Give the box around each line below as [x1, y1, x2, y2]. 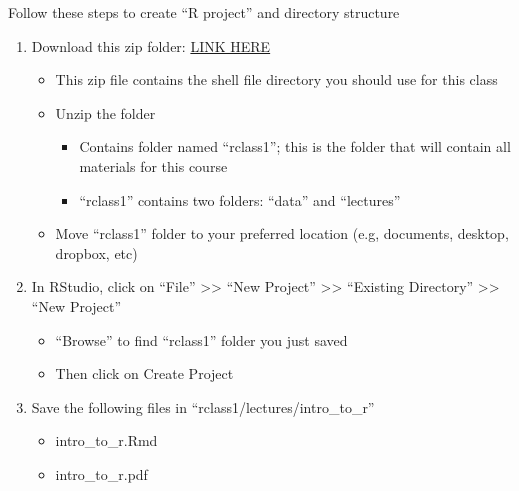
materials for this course [79, 155, 228, 176]
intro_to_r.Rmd [55, 430, 158, 451]
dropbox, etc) [55, 242, 138, 263]
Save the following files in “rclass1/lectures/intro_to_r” [31, 396, 375, 417]
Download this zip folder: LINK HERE [31, 35, 271, 56]
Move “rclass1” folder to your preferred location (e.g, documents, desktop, [55, 223, 509, 244]
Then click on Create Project [55, 363, 234, 384]
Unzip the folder [55, 102, 156, 123]
